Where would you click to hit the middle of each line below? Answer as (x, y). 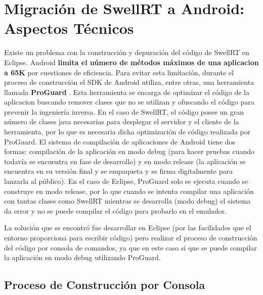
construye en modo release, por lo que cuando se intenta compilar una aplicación (129, 191)
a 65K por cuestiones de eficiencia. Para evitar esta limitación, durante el (119, 72)
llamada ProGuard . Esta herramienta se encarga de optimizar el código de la (127, 92)
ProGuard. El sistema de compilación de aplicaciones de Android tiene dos (120, 141)
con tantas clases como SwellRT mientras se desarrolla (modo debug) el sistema (127, 201)
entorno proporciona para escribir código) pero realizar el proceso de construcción (131, 237)
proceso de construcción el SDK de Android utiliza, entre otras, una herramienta (129, 82)
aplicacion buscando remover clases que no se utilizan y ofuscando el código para (129, 102)
